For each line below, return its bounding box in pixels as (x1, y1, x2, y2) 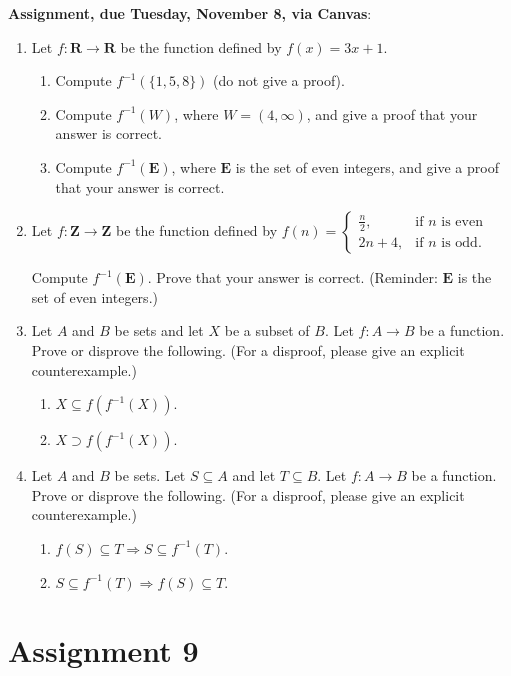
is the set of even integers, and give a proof (235, 156, 499, 177)
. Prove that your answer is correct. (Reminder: (147, 267, 438, 288)
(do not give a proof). (213, 70, 345, 91)
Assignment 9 (8, 630, 199, 671)
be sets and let (114, 320, 204, 341)
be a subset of (224, 320, 310, 341)
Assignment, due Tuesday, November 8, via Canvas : (8, 3, 372, 23)
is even (441, 214, 483, 229)
